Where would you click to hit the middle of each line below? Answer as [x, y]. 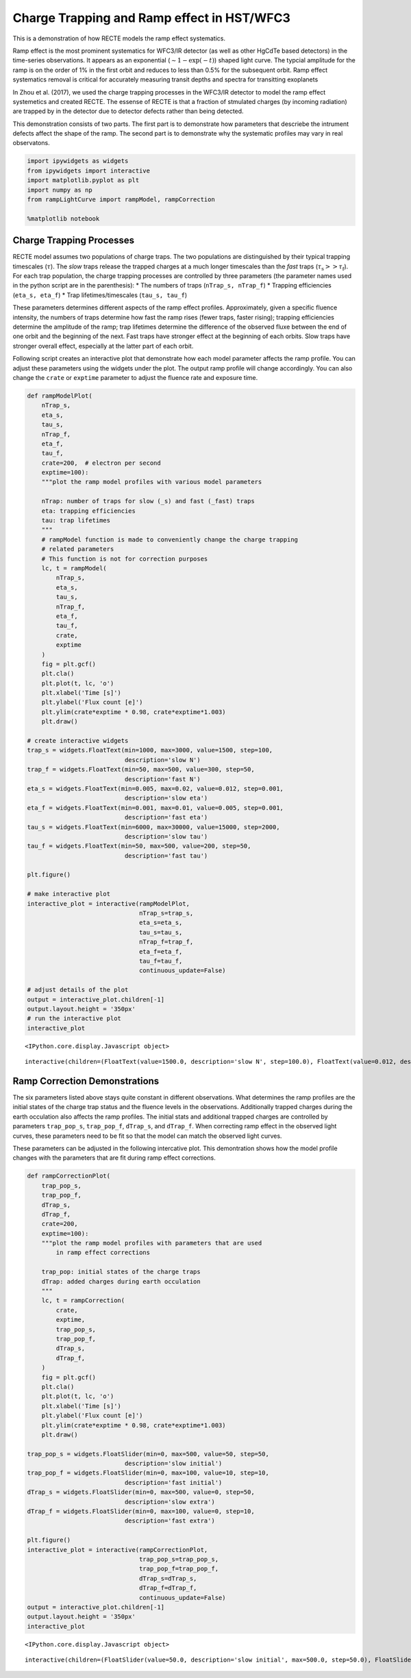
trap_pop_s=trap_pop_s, [179, 1559]
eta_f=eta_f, [161, 951]
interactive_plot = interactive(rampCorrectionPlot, [117, 1550]
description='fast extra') [170, 1521]
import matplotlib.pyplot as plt [83, 180]
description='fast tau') [166, 855]
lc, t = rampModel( [74, 568]
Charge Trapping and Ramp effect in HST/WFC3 [152, 18]
